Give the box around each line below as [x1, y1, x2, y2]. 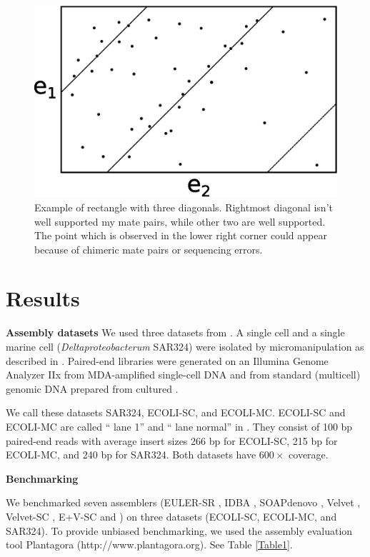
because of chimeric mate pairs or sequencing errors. [34, 241, 263, 256]
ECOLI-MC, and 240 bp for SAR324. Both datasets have [6, 447, 256, 462]
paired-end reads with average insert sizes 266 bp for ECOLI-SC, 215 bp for [6, 433, 338, 448]
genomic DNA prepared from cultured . [6, 381, 179, 396]
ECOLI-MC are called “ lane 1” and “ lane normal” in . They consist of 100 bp [6, 418, 353, 433]
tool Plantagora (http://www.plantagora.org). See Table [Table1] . [6, 537, 293, 552]
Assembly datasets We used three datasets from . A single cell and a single [6, 325, 345, 340]
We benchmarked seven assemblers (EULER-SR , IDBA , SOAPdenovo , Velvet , [6, 495, 361, 510]
